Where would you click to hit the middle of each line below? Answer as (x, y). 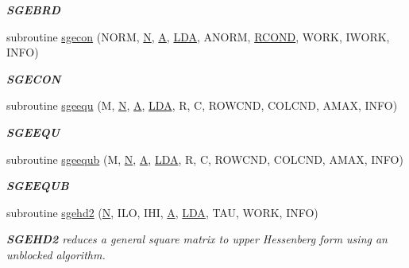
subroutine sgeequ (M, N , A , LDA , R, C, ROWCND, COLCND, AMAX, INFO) (202, 105)
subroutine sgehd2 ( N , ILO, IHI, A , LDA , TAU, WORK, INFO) (162, 212)
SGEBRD (33, 10)
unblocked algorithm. (56, 254)
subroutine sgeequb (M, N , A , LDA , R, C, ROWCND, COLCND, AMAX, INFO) (205, 159)
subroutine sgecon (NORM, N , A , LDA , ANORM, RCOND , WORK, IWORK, (198, 36)
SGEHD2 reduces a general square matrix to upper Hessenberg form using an (197, 239)
